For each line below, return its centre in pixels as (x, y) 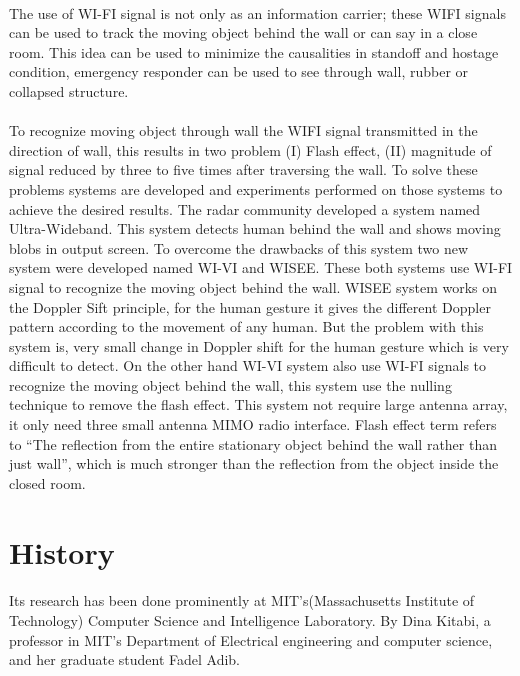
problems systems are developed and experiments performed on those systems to (256, 188)
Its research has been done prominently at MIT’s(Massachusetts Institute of (242, 600)
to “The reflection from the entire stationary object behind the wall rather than (253, 443)
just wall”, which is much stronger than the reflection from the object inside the (254, 463)
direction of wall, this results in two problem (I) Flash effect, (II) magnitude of (250, 149)
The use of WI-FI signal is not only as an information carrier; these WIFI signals (257, 12)
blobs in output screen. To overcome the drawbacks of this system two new (239, 247)
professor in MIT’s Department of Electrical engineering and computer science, (251, 639)
